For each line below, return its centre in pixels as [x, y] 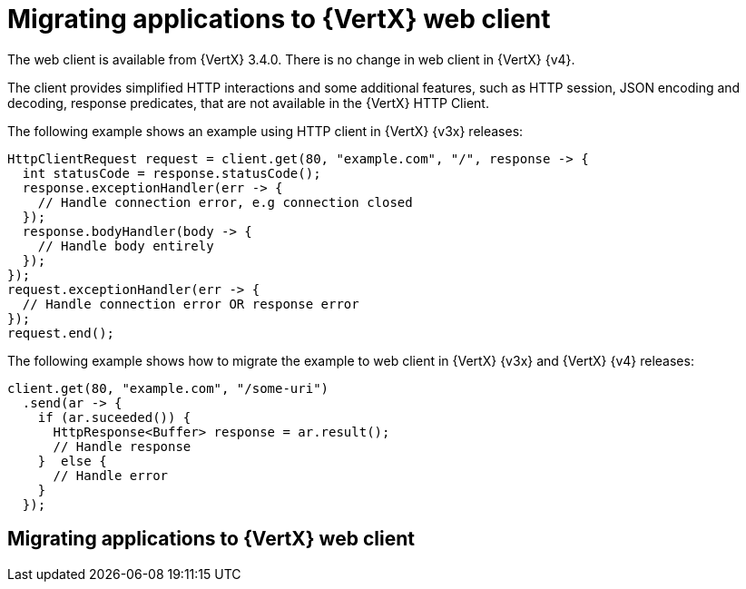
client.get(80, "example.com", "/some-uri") [168, 388]
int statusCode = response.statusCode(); [172, 173]
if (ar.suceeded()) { [114, 417]
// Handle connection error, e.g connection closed [225, 202]
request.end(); [61, 333]
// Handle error [111, 475]
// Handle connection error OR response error [191, 304]
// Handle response [122, 446]
